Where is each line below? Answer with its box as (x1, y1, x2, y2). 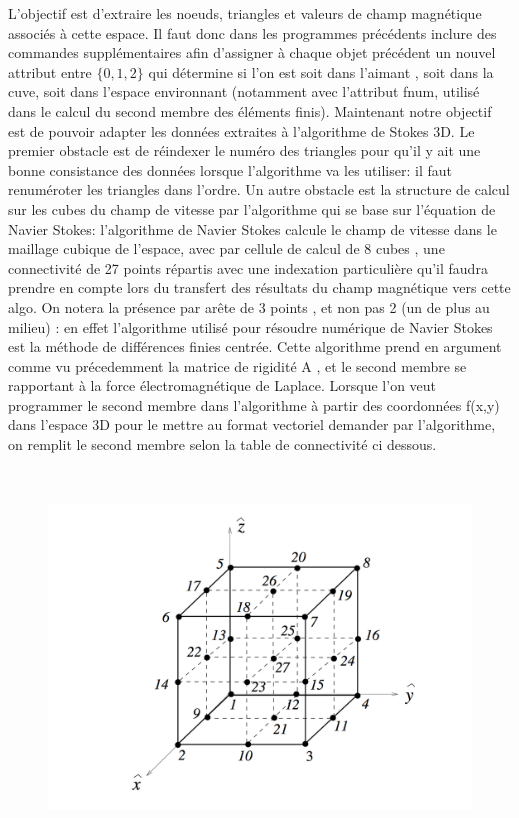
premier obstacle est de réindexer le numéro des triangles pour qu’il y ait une (8, 140, 481, 161)
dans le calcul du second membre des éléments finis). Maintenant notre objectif (8, 100, 492, 121)
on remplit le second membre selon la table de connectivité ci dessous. (8, 434, 437, 455)
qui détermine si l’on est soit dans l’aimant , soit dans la (148, 61, 494, 82)
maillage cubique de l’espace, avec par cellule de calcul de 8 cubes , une (8, 238, 445, 259)
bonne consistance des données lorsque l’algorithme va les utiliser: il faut (8, 159, 452, 180)
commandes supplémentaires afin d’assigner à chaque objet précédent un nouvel (8, 42, 496, 63)
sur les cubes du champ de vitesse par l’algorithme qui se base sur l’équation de (8, 198, 496, 219)
